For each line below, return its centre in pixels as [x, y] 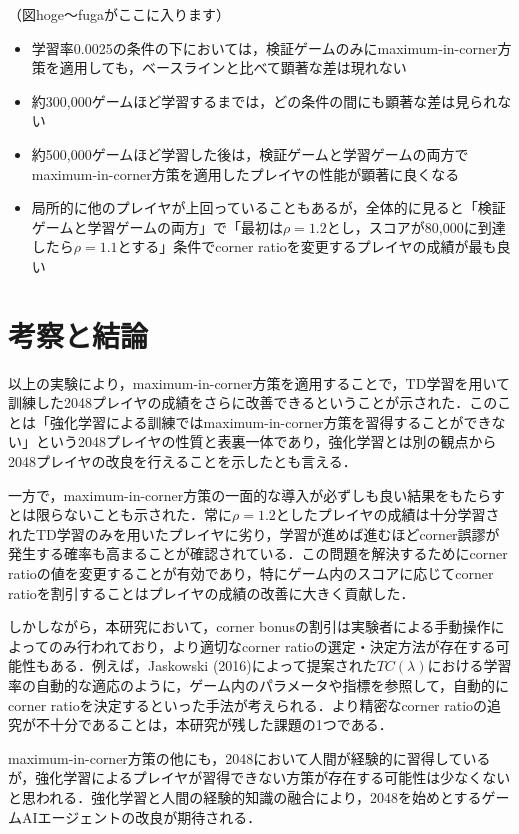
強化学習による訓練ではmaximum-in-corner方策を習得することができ [270, 421]
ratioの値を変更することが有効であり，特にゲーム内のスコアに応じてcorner [251, 573]
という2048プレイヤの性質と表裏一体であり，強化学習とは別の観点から [266, 441]
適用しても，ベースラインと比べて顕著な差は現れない [233, 67]
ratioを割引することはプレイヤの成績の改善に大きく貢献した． [211, 592]
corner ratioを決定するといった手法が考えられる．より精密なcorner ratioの [248, 704]
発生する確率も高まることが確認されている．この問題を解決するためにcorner [258, 553]
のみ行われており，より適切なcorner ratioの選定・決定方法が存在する [272, 645]
